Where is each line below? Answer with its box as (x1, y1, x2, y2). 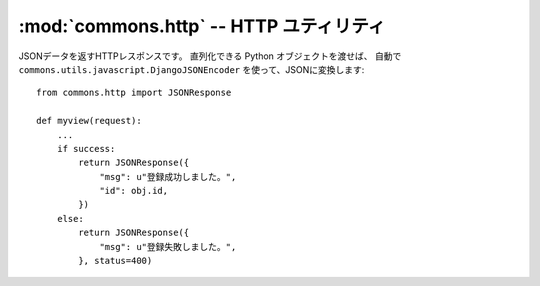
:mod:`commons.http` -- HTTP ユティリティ (18, 15, 386, 37)
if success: (56, 143, 116, 154)
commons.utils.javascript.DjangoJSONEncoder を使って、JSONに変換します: (18, 63, 365, 75)
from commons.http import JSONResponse (36, 87, 232, 99)
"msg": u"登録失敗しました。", (99, 241, 237, 252)
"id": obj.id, (99, 185, 169, 197)
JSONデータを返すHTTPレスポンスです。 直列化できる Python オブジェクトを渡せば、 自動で (18, 50, 402, 62)
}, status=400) (78, 255, 153, 267)
